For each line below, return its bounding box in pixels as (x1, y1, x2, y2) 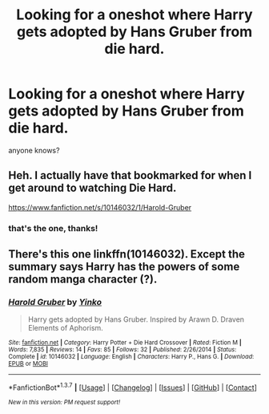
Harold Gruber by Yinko (8, 296, 102, 307)
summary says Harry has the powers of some (8, 260, 240, 274)
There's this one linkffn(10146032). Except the (8, 247, 246, 262)
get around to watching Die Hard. (8, 181, 177, 195)
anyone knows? (8, 145, 60, 155)
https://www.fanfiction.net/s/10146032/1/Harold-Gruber (8, 202, 192, 212)
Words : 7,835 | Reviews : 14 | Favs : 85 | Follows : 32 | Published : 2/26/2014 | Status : (8, 346, 237, 354)
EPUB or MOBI (8, 359, 48, 368)
